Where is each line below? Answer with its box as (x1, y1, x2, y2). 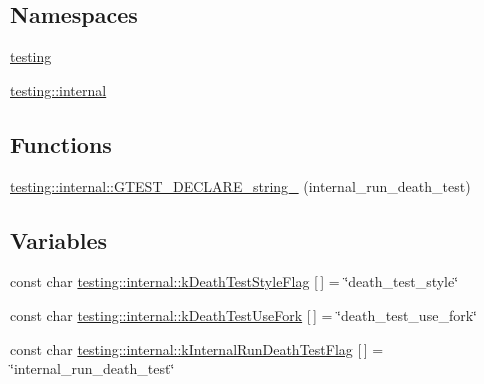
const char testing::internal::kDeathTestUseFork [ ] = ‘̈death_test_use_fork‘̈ (10, 304, 477, 325)
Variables (10, 224, 108, 255)
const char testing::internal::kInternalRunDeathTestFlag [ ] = (10, 338, 384, 359)
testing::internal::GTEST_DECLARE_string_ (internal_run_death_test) (10, 175, 471, 196)
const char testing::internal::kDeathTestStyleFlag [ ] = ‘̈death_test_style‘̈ (10, 271, 459, 292)
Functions (10, 128, 112, 159)
